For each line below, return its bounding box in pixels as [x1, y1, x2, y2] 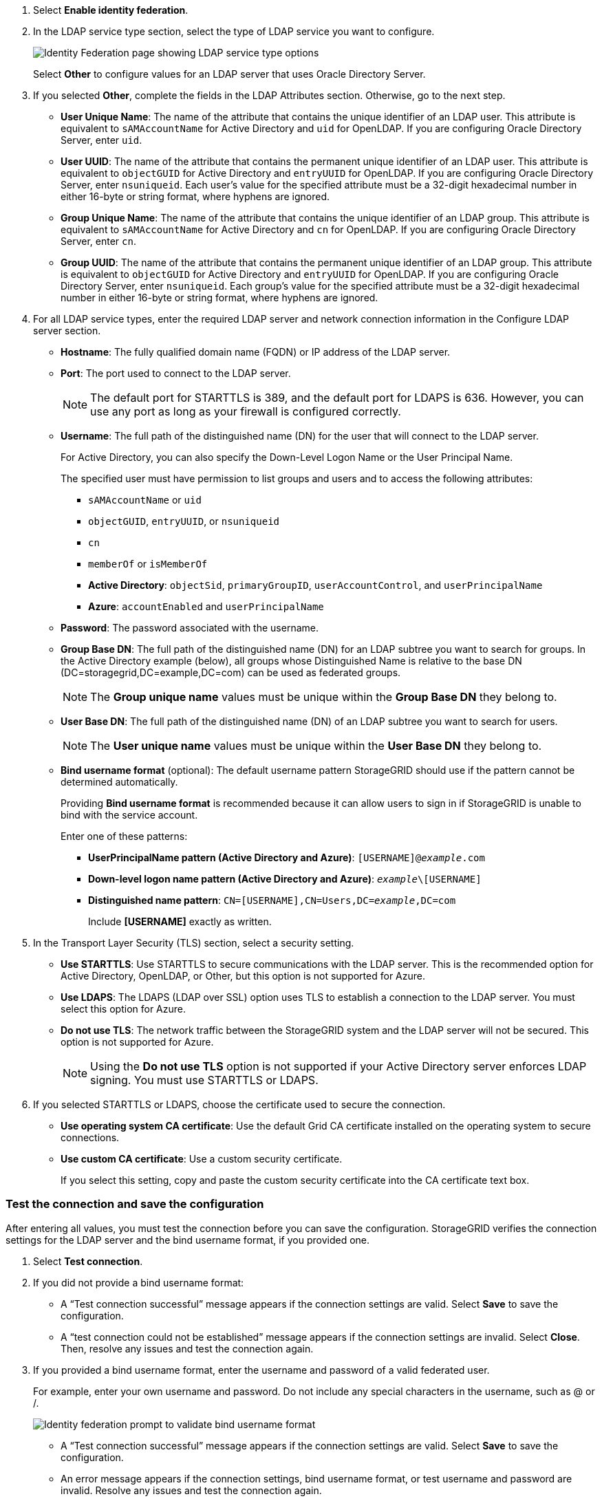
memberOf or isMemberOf [88, 558, 208, 570]
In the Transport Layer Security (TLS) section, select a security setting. [33, 937, 354, 949]
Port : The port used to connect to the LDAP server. [61, 367, 291, 379]
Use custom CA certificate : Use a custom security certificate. [61, 1153, 343, 1165]
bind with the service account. [61, 809, 198, 821]
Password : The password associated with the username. [61, 622, 319, 634]
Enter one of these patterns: [61, 830, 188, 842]
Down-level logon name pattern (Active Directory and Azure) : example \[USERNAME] [88, 873, 482, 885]
